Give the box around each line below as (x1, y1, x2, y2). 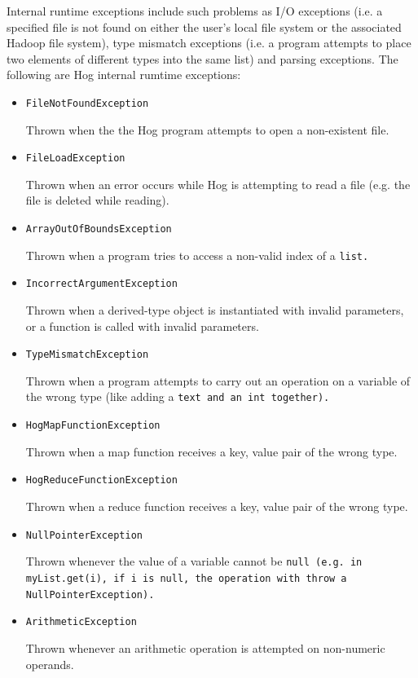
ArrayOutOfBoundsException (25, 223, 172, 236)
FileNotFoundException (25, 97, 149, 109)
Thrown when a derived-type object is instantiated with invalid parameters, (25, 302, 404, 319)
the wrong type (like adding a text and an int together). (25, 388, 330, 405)
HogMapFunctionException (25, 420, 161, 432)
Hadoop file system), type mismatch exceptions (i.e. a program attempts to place (7, 34, 411, 51)
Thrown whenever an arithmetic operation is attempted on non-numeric (25, 639, 385, 656)
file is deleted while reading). (25, 192, 169, 209)
